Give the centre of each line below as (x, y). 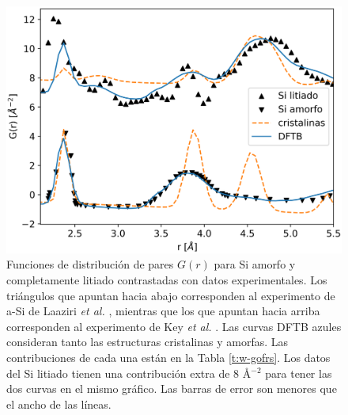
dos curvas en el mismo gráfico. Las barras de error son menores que (172, 388)
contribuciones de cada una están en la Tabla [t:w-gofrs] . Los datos (168, 357)
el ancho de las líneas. (59, 404)
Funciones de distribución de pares (90, 264)
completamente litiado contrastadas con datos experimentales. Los (167, 279)
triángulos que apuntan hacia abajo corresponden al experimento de (171, 295)
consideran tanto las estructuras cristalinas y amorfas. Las (148, 342)
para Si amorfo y (255, 264)
